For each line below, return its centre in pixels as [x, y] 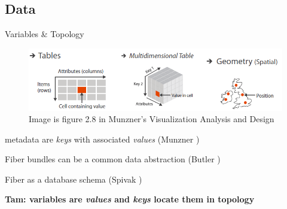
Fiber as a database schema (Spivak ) [74, 179]
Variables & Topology [45, 34]
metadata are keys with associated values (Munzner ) [102, 139]
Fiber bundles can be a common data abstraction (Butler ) [113, 159]
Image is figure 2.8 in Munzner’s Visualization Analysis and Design [152, 119]
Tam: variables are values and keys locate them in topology [130, 199]
